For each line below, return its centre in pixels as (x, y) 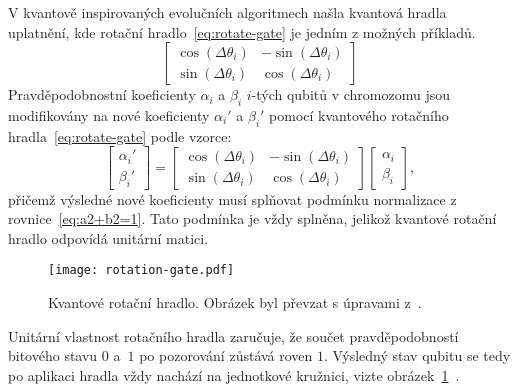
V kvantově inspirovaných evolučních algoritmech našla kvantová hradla (227, 12)
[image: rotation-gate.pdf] (141, 270)
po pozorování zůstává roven (226, 355)
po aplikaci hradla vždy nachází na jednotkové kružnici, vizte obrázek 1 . (234, 374)
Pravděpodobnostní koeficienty (102, 94)
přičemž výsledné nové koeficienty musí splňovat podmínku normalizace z (232, 198)
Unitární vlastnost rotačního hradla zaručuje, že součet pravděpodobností (233, 335)
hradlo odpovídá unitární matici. (108, 237)
